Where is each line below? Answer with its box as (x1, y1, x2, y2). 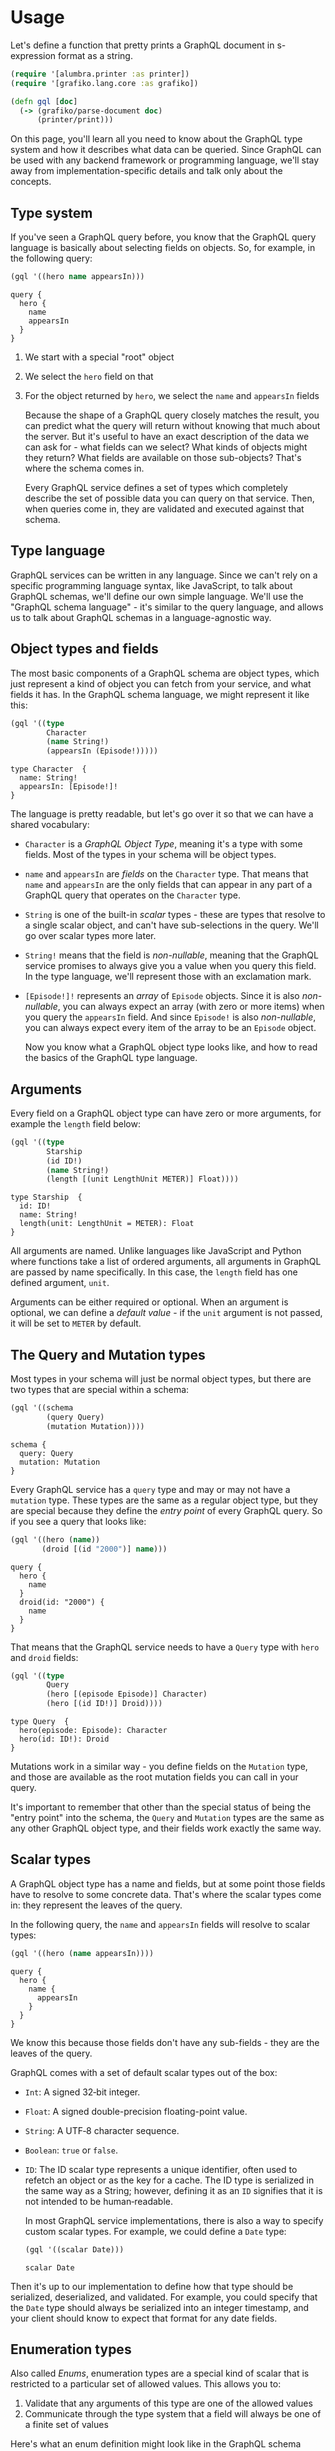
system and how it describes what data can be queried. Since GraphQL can (10, 144, 322, 156)
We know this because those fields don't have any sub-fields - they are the (10, 2036, 320, 2048)
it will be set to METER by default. (10, 1317, 142, 1330)
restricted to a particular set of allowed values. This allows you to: (10, 2378, 282, 2390)
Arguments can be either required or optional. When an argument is (10, 1296, 289, 1308)
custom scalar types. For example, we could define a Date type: (24, 2225, 287, 2237)
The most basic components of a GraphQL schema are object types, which (10, 667, 320, 679)
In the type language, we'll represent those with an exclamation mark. (24, 971, 312, 983)
